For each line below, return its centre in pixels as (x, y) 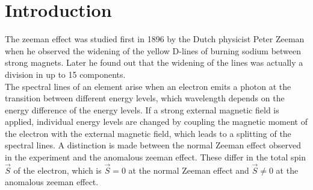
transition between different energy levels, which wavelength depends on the (145, 98)
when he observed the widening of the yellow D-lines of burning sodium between (153, 50)
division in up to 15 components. (65, 74)
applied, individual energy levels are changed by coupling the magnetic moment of (156, 122)
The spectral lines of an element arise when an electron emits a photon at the (148, 86)
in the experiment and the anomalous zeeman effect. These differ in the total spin (155, 157)
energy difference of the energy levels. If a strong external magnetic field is (142, 109)
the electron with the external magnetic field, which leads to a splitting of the (148, 133)
